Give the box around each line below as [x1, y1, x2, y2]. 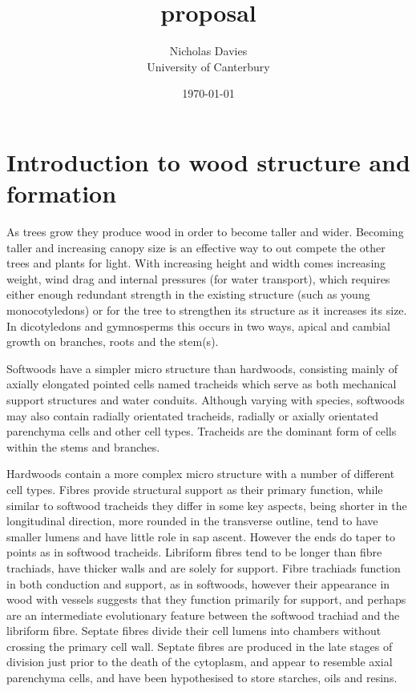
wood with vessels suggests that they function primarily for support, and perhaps [6, 591, 406, 608]
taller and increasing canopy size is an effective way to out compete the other [6, 239, 386, 255]
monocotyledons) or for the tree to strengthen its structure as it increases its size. [6, 302, 407, 318]
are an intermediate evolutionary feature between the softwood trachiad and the [6, 606, 400, 623]
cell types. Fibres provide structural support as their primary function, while [6, 480, 383, 497]
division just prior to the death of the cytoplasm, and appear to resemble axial [6, 653, 393, 670]
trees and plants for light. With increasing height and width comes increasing [6, 255, 386, 271]
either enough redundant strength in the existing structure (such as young [6, 286, 370, 303]
